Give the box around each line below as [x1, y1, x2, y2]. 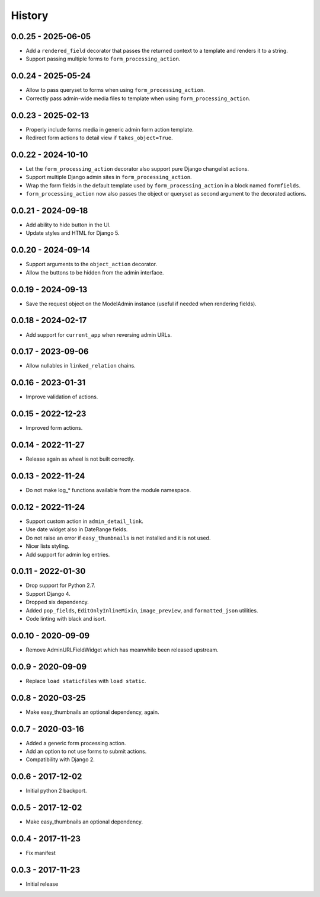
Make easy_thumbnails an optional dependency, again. [25, 708, 159, 716]
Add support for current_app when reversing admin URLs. [25, 331, 172, 338]
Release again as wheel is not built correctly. [25, 455, 135, 462]
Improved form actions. [25, 424, 83, 432]
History [11, 9, 49, 22]
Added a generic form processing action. [25, 739, 126, 746]
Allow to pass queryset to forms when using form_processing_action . [25, 87, 205, 94]
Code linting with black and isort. [25, 615, 107, 622]
